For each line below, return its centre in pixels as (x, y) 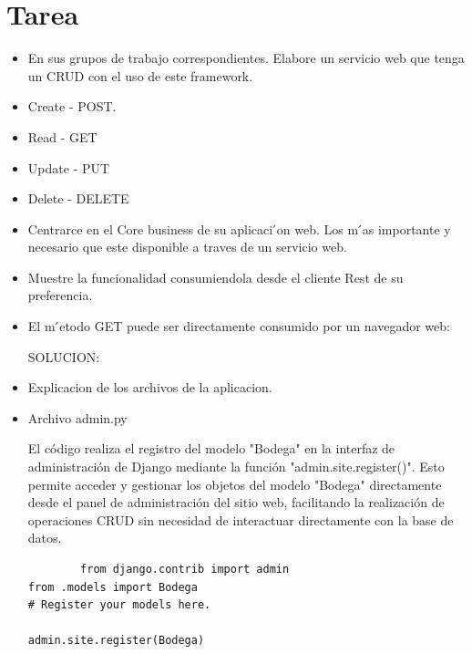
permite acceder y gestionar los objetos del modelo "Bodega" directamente (235, 484)
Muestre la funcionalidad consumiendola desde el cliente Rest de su (215, 277)
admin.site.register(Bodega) (116, 641)
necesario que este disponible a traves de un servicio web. (187, 247)
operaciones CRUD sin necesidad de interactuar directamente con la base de (241, 519)
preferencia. (60, 295)
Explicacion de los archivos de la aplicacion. (150, 387)
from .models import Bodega (113, 587)
